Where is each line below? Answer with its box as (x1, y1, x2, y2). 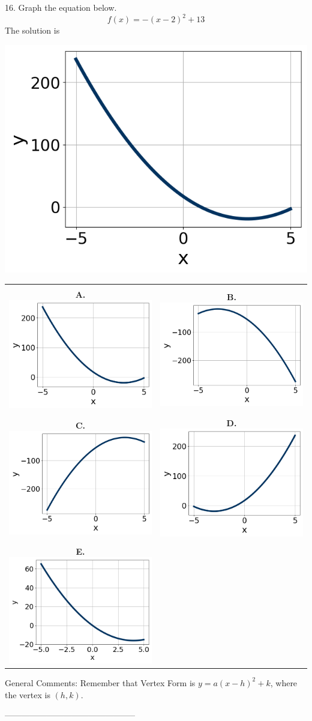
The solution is (5, 24, 60, 37)
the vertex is (5, 688, 50, 701)
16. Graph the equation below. (5, 1, 117, 13)
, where (270, 676, 298, 689)
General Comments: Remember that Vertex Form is (5, 676, 196, 689)
